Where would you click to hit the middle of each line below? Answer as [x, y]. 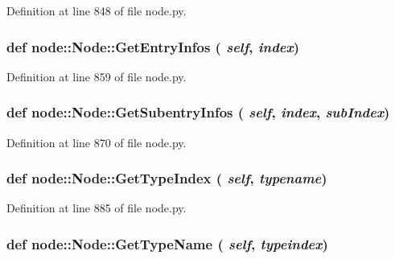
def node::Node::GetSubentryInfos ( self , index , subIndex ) [198, 112]
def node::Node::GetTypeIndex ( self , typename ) [167, 178]
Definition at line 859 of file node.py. [97, 76]
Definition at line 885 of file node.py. [97, 208]
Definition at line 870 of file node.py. [97, 142]
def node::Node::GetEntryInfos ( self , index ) [153, 46]
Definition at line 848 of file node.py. [97, 10]
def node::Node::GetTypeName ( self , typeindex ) [167, 243]
